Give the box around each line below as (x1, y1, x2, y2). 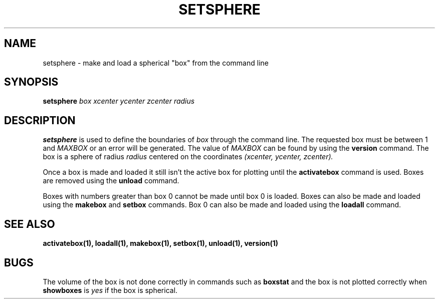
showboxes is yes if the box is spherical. (43, 285, 178, 294)
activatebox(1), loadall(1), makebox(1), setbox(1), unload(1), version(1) (43, 239, 279, 248)
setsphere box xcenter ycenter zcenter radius (43, 97, 195, 106)
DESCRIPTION (4, 114, 76, 127)
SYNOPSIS (4, 76, 59, 89)
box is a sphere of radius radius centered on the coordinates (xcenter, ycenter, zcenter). (43, 152, 333, 161)
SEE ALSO (4, 217, 55, 230)
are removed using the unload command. (43, 176, 179, 185)
